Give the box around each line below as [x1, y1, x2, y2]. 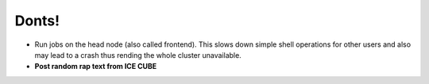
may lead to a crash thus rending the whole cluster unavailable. [34, 50, 242, 59]
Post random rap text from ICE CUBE [34, 62, 157, 71]
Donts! [14, 12, 60, 29]
